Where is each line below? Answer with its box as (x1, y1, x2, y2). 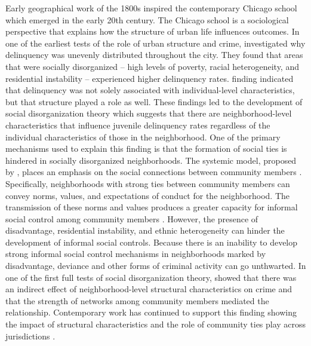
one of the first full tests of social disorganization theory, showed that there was (5, 271, 297, 283)
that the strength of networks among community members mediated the (5, 294, 269, 307)
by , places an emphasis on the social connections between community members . (5, 166, 302, 178)
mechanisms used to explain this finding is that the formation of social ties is (5, 142, 287, 155)
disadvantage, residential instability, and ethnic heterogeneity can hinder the (5, 224, 285, 237)
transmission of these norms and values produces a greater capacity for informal (5, 201, 298, 213)
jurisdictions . (5, 329, 56, 342)
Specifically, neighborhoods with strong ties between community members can (5, 177, 290, 189)
